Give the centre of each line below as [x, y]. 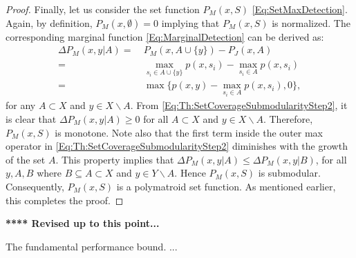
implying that [190, 22]
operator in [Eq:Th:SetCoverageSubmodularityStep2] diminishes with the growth [177, 146]
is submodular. [289, 173]
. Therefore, [288, 118]
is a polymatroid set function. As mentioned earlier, [226, 186]
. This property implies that [115, 159]
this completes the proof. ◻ [65, 200]
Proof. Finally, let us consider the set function [103, 9]
